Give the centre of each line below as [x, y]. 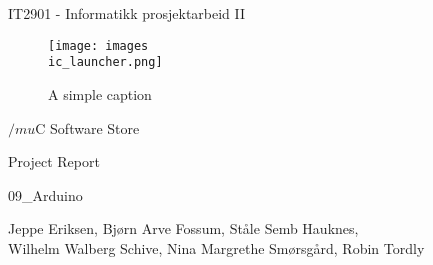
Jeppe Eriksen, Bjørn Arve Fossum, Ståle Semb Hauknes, [183, 228]
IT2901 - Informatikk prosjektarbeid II [127, 13]
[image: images [98, 45]
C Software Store [87, 127]
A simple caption [100, 93]
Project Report [54, 161]
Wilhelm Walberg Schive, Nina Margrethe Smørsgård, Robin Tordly [216, 247]
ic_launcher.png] [105, 62]
